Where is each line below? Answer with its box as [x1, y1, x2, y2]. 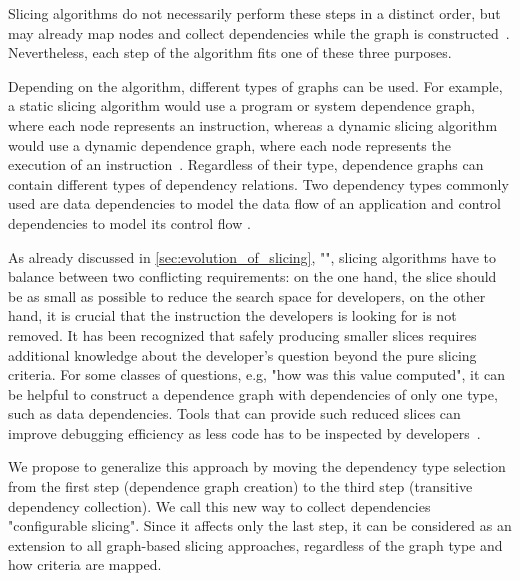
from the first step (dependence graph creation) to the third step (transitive [8, 476, 473, 497]
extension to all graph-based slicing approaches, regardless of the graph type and [8, 534, 503, 555]
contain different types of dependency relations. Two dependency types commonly [8, 173, 509, 194]
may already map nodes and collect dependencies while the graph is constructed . [8, 22, 510, 43]
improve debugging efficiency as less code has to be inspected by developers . [8, 422, 481, 443]
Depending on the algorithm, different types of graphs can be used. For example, [8, 75, 503, 96]
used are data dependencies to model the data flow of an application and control [8, 193, 501, 214]
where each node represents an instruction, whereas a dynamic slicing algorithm [8, 114, 498, 135]
